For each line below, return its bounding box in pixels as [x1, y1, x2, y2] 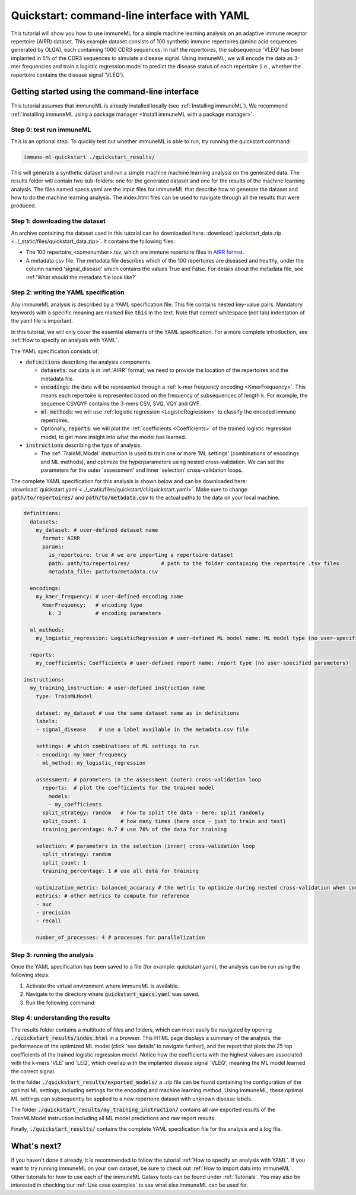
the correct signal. [11, 1067, 56, 1075]
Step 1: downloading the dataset [11, 217, 106, 225]
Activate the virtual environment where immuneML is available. [26, 982, 179, 989]
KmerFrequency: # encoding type [42, 601, 142, 608]
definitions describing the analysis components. [26, 358, 152, 365]
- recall [36, 917, 62, 924]
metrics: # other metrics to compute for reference [36, 893, 190, 900]
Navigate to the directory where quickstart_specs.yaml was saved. [26, 991, 200, 998]
